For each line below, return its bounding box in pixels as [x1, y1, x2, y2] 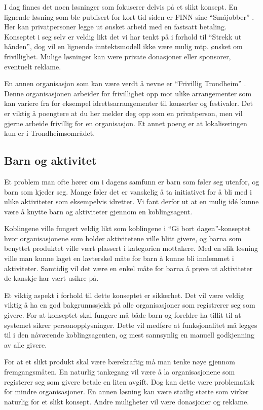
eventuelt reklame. [4, 61, 61, 71]
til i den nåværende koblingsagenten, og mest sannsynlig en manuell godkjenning [4, 329, 254, 340]
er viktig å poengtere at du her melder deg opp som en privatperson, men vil [4, 107, 243, 118]
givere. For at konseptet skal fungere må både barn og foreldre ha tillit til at [4, 310, 241, 320]
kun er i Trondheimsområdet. [4, 128, 95, 138]
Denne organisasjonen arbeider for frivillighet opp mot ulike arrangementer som [4, 88, 252, 98]
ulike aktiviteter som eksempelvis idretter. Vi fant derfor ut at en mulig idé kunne [4, 196, 259, 207]
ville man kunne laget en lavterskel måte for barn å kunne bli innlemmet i [4, 253, 234, 264]
